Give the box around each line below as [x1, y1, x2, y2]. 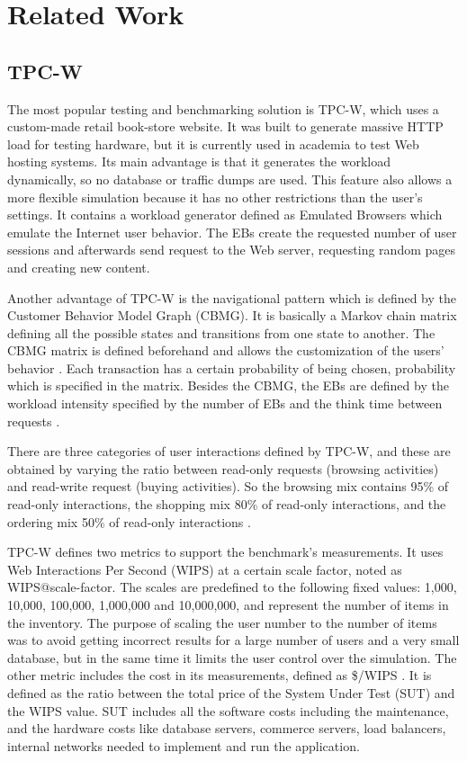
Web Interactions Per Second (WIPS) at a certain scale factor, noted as [7, 560, 402, 578]
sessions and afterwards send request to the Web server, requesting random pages [7, 240, 456, 259]
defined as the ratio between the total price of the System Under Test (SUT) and [7, 683, 455, 702]
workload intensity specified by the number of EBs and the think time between [7, 394, 443, 413]
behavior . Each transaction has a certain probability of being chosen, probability [7, 358, 456, 377]
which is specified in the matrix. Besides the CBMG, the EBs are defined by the [7, 376, 449, 395]
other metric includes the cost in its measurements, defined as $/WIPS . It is [7, 666, 432, 685]
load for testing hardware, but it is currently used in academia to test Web [7, 134, 419, 153]
